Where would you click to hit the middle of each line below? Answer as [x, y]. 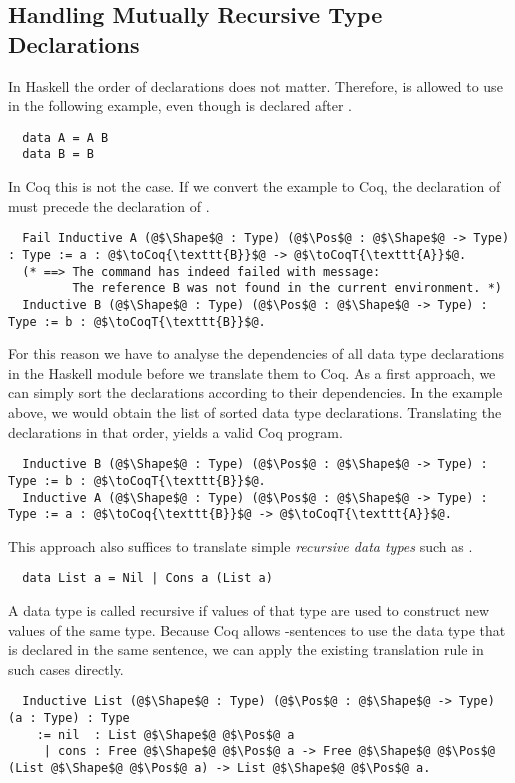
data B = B [58, 154]
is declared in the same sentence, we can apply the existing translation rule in [246, 649]
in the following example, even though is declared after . [180, 105]
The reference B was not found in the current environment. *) [287, 288]
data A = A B [65, 137]
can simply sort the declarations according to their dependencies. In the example [255, 392]
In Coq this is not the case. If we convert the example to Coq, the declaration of [254, 186]
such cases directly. [66, 668]
